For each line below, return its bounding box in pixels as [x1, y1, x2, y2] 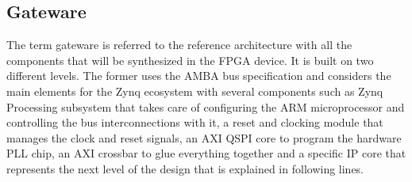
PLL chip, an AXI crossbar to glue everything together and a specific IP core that [6, 145, 406, 161]
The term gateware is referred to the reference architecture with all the [6, 36, 352, 53]
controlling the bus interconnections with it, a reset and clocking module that [6, 114, 383, 131]
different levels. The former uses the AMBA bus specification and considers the [6, 67, 391, 84]
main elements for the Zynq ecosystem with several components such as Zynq [6, 82, 383, 99]
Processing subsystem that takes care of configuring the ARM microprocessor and [6, 98, 405, 115]
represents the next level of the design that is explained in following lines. [6, 160, 364, 176]
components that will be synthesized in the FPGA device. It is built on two [6, 51, 374, 68]
